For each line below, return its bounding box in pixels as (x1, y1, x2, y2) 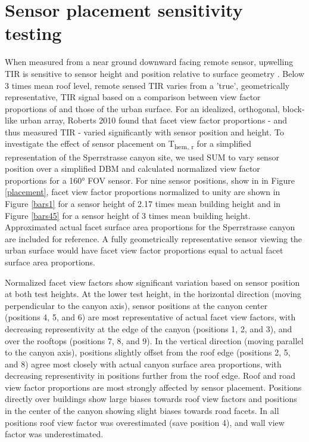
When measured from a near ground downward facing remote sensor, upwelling (5, 55, 294, 68)
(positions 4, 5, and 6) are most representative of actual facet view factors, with (5, 311, 296, 323)
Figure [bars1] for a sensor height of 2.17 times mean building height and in (5, 197, 281, 209)
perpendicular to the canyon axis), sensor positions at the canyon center (5, 299, 268, 311)
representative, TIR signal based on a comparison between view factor (5, 91, 261, 103)
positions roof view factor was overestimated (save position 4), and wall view (5, 416, 285, 428)
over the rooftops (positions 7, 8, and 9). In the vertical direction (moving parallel (5, 334, 304, 347)
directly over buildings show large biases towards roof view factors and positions (5, 392, 297, 405)
